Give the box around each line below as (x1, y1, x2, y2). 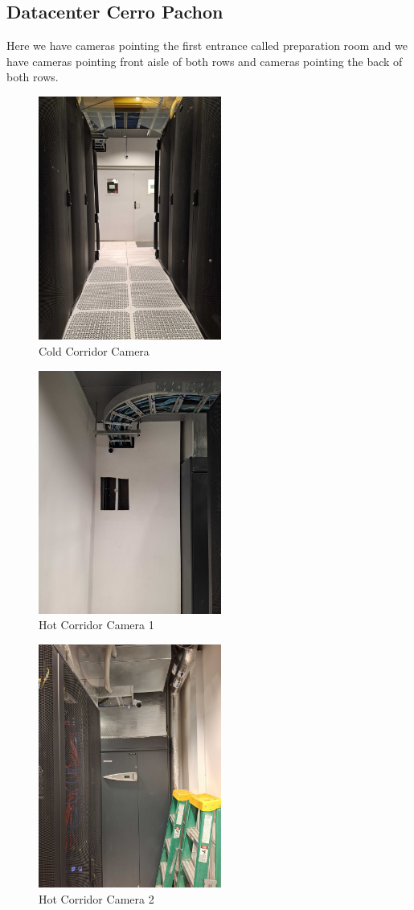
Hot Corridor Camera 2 (39, 890, 154, 907)
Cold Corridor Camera (39, 342, 150, 359)
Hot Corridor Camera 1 (39, 616, 154, 633)
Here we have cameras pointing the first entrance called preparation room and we (6, 37, 408, 54)
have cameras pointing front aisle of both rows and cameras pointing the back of (6, 52, 403, 69)
